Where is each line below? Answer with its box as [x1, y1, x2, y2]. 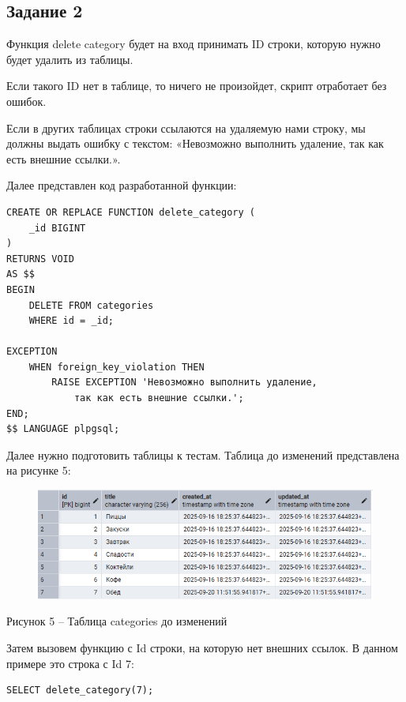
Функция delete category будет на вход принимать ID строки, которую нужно [6, 36, 381, 52]
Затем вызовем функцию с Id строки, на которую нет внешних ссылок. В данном [6, 640, 398, 656]
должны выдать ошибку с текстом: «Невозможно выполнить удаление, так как [6, 135, 384, 152]
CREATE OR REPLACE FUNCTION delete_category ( [6, 206, 255, 218]
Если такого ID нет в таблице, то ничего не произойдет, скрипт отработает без [6, 77, 387, 94]
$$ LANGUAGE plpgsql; [6, 423, 120, 435]
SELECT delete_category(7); [6, 685, 154, 696]
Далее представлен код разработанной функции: [6, 177, 237, 193]
